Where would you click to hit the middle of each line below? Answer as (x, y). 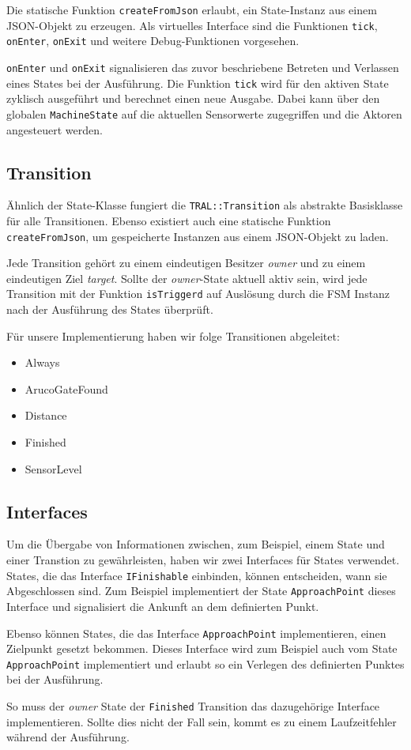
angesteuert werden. (55, 129)
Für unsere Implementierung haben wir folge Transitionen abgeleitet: (173, 335)
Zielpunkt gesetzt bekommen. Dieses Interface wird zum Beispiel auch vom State (202, 648)
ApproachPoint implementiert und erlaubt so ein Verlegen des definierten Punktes (205, 663)
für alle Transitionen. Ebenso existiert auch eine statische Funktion (169, 220)
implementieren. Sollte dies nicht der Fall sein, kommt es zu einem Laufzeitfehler (202, 721)
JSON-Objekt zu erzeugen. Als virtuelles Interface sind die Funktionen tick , (192, 25)
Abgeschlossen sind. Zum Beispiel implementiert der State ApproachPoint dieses (201, 591)
